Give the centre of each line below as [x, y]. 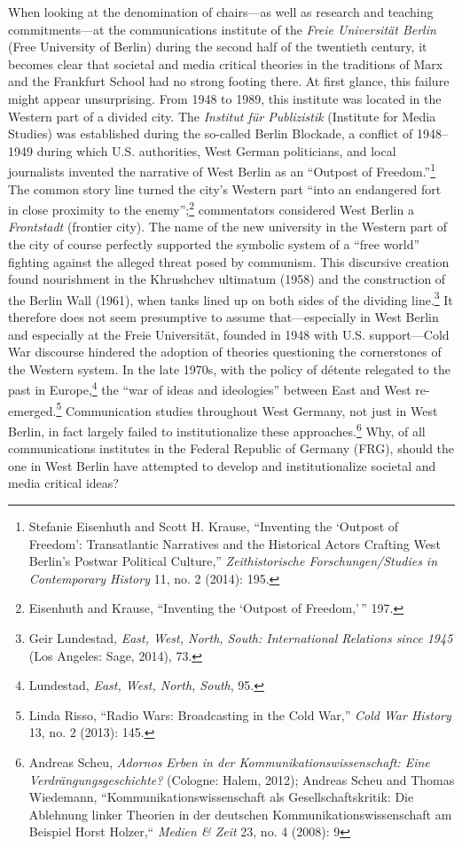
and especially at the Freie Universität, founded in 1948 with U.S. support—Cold [229, 334]
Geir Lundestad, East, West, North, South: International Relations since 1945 [241, 637]
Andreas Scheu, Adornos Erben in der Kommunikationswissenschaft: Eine [229, 761]
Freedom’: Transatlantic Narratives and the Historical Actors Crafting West [235, 543]
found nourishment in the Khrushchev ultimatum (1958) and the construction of [227, 279]
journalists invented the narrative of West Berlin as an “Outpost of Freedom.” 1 [222, 170]
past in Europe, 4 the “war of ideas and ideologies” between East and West [210, 388]
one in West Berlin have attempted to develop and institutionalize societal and [222, 465]
